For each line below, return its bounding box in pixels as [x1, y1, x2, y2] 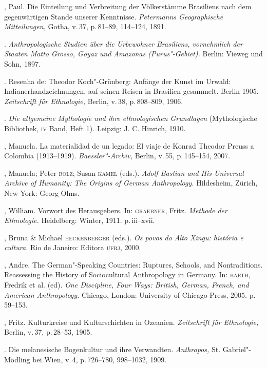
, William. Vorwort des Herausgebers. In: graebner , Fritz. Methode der [4, 205, 227, 215]
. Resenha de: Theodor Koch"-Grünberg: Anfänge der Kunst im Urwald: [4, 75, 231, 86]
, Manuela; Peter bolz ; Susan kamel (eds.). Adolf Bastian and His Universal [4, 167, 244, 178]
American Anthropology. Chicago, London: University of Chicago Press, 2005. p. [4, 289, 256, 300]
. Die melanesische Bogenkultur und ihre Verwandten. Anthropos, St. [4, 344, 221, 355]
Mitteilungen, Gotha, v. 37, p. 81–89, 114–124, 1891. [4, 21, 166, 32]
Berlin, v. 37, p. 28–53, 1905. [4, 326, 92, 337]
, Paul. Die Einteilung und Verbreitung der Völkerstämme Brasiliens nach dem [4, 1, 252, 11]
